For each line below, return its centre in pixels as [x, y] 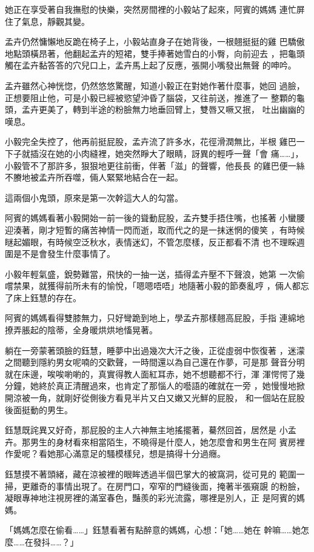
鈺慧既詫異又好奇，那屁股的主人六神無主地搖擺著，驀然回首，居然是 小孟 [151, 430]
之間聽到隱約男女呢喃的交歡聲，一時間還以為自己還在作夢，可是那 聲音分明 [155, 362]
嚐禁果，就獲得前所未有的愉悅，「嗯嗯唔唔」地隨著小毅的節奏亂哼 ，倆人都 [153, 286]
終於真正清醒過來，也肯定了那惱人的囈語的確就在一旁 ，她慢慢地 [167, 386]
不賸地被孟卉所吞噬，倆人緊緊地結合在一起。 [94, 177]
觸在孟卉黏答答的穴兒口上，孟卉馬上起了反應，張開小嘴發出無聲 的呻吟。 [151, 65]
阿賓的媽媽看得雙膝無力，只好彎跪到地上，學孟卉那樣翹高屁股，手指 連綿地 [155, 318]
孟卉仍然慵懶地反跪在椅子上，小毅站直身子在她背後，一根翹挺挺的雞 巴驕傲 [155, 42]
